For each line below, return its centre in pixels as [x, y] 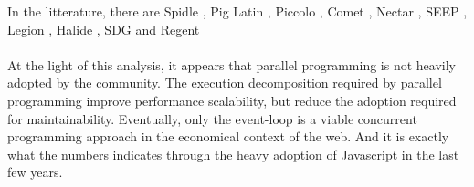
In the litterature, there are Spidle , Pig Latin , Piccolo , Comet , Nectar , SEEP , [237, 11]
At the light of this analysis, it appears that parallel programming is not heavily [232, 64]
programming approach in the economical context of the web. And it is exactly [228, 136]
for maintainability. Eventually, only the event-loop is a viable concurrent [212, 118]
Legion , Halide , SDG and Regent [104, 29]
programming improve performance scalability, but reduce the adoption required [232, 100]
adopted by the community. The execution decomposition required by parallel [225, 83]
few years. [35, 172]
